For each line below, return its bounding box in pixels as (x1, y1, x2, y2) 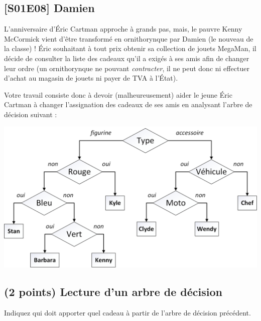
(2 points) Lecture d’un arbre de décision (4, 284, 223, 299)
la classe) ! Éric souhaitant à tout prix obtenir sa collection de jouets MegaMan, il (4, 43, 256, 54)
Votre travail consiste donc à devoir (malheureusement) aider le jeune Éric (4, 89, 232, 100)
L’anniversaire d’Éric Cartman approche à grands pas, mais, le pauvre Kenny (4, 24, 242, 34)
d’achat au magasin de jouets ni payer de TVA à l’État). (4, 73, 178, 83)
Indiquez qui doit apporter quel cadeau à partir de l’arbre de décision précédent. (4, 307, 251, 317)
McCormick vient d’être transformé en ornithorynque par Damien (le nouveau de (4, 33, 253, 44)
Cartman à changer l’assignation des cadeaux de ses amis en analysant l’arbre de (4, 99, 252, 110)
